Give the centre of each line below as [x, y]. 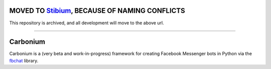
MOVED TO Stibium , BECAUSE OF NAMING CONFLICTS [97, 11]
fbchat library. [24, 61]
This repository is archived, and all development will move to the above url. [87, 23]
